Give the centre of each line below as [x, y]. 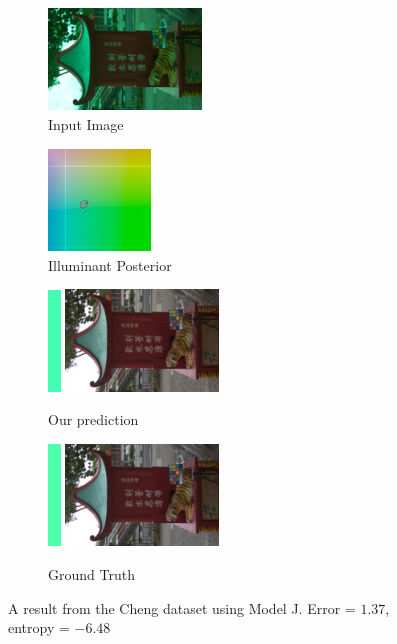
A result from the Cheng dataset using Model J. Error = [182, 607]
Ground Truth [91, 574]
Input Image [86, 123]
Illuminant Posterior [110, 264]
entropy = [39, 627]
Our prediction [93, 419]
